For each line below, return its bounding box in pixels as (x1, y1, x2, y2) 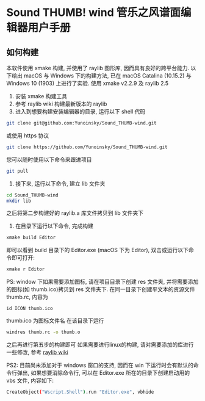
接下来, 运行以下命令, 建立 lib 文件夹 (15, 179, 106, 187)
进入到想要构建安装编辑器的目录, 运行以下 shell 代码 (15, 108, 146, 115)
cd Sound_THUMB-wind (6, 192, 59, 198)
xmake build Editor (6, 234, 56, 241)
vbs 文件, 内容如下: (6, 377, 54, 384)
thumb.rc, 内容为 (6, 294, 49, 301)
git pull (6, 168, 29, 174)
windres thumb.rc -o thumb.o (6, 329, 81, 336)
